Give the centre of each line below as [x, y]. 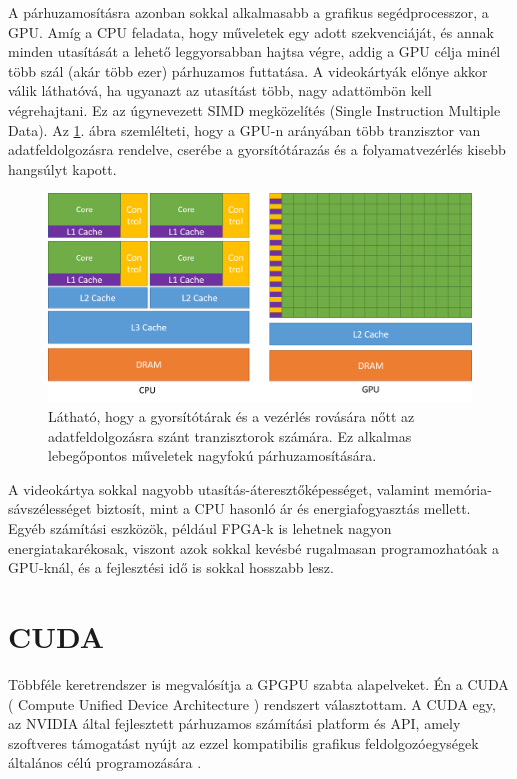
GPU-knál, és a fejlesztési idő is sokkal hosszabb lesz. [171, 567]
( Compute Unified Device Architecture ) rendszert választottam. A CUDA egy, [252, 703]
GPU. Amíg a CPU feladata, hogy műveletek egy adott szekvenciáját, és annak [251, 31]
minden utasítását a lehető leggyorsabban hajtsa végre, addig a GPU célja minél [254, 51]
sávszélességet [50, 508]
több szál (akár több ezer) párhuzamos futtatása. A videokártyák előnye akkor [248, 70]
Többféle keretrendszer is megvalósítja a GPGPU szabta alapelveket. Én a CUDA [258, 683]
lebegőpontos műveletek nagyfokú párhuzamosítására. [212, 455]
